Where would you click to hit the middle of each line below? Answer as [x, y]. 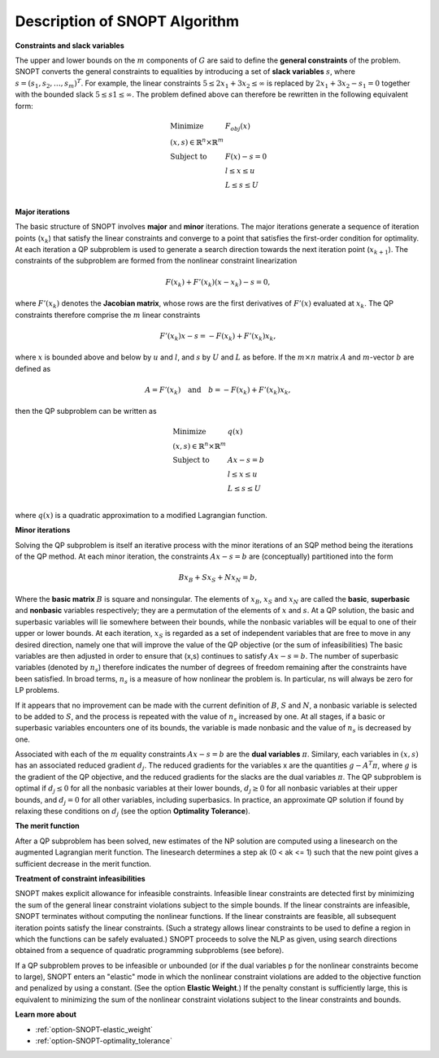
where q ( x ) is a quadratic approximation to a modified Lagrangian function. [141, 516]
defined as [33, 368]
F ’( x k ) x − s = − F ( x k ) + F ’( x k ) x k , [218, 337]
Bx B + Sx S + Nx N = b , [218, 579]
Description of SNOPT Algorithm [127, 21]
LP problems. [37, 690]
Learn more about [46, 1014]
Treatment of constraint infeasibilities [80, 878]
